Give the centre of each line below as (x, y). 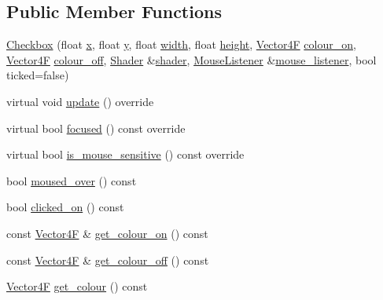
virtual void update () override (80, 101)
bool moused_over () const (72, 180)
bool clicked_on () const (65, 207)
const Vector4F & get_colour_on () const (107, 233)
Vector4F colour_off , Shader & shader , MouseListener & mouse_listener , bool (191, 59)
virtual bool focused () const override (96, 128)
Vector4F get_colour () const (77, 286)
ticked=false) (38, 75)
